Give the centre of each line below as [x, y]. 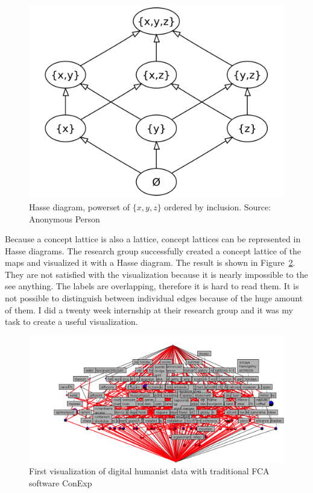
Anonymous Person [65, 218]
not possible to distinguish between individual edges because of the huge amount [154, 298]
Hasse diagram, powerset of [80, 206]
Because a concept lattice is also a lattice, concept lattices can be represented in [153, 239]
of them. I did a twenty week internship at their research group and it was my [149, 309]
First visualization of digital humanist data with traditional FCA [149, 471]
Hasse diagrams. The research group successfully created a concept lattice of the [153, 250]
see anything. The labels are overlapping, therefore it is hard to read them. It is [152, 286]
